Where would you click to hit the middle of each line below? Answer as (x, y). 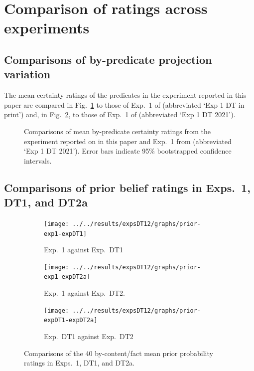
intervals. (38, 160)
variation (27, 74)
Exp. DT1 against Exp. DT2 (89, 336)
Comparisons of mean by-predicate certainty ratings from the (117, 131)
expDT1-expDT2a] (71, 320)
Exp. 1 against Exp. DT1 (83, 250)
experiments (47, 28)
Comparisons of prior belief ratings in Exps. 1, (127, 187)
